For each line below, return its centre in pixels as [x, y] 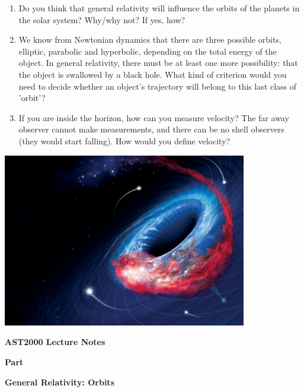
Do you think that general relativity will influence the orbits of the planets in [159, 8]
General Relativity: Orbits [60, 382]
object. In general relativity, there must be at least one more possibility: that [158, 63]
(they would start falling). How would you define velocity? [124, 140]
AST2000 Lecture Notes [55, 342]
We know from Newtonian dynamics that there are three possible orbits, [150, 39]
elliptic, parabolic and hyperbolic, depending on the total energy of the [148, 51]
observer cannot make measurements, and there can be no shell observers [151, 129]
